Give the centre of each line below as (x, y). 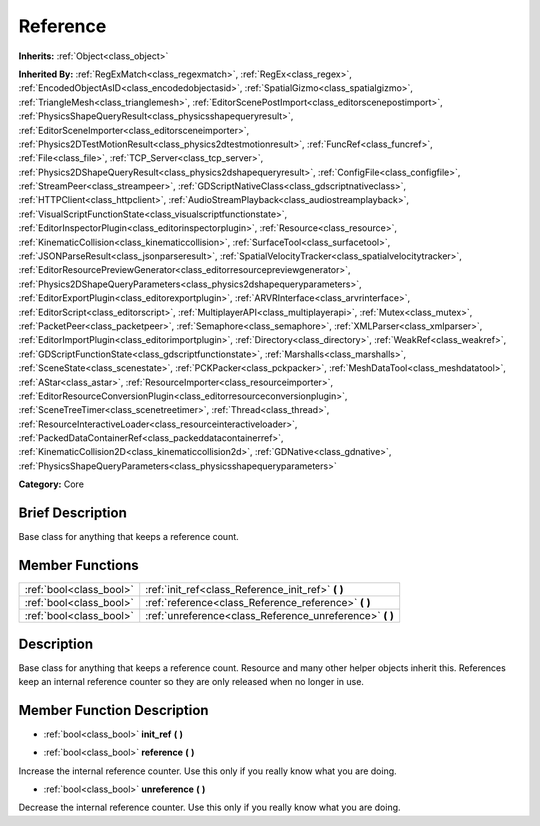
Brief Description (72, 513)
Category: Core (51, 484)
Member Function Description (113, 710)
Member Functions (78, 565)
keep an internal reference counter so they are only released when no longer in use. (191, 681)
